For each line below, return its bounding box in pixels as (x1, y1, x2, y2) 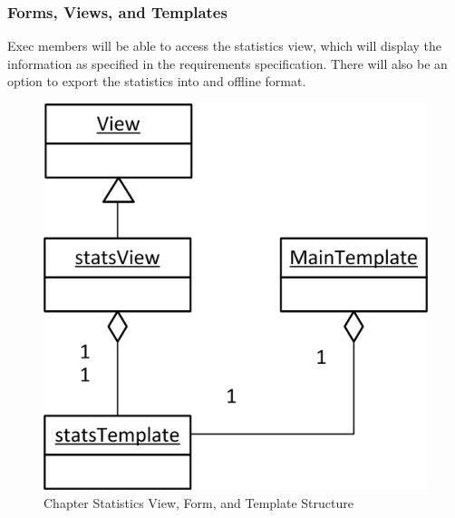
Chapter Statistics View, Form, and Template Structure (44, 493, 353, 512)
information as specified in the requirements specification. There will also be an (7, 54, 448, 73)
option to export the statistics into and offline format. (7, 72, 306, 91)
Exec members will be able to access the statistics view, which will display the (7, 36, 442, 55)
